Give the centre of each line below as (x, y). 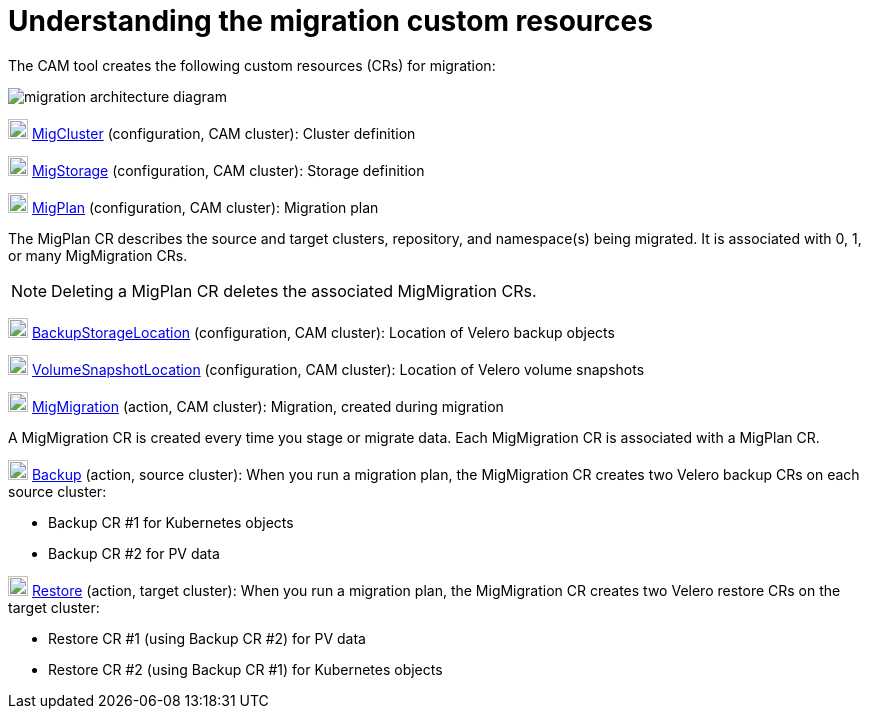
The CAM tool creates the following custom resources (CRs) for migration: (252, 65)
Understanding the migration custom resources (330, 21)
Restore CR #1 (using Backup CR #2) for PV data (207, 638)
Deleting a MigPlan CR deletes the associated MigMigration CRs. (294, 290)
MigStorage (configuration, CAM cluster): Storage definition (228, 170)
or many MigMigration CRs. (98, 255)
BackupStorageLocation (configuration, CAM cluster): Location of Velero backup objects (323, 332)
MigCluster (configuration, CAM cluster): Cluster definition (223, 133)
